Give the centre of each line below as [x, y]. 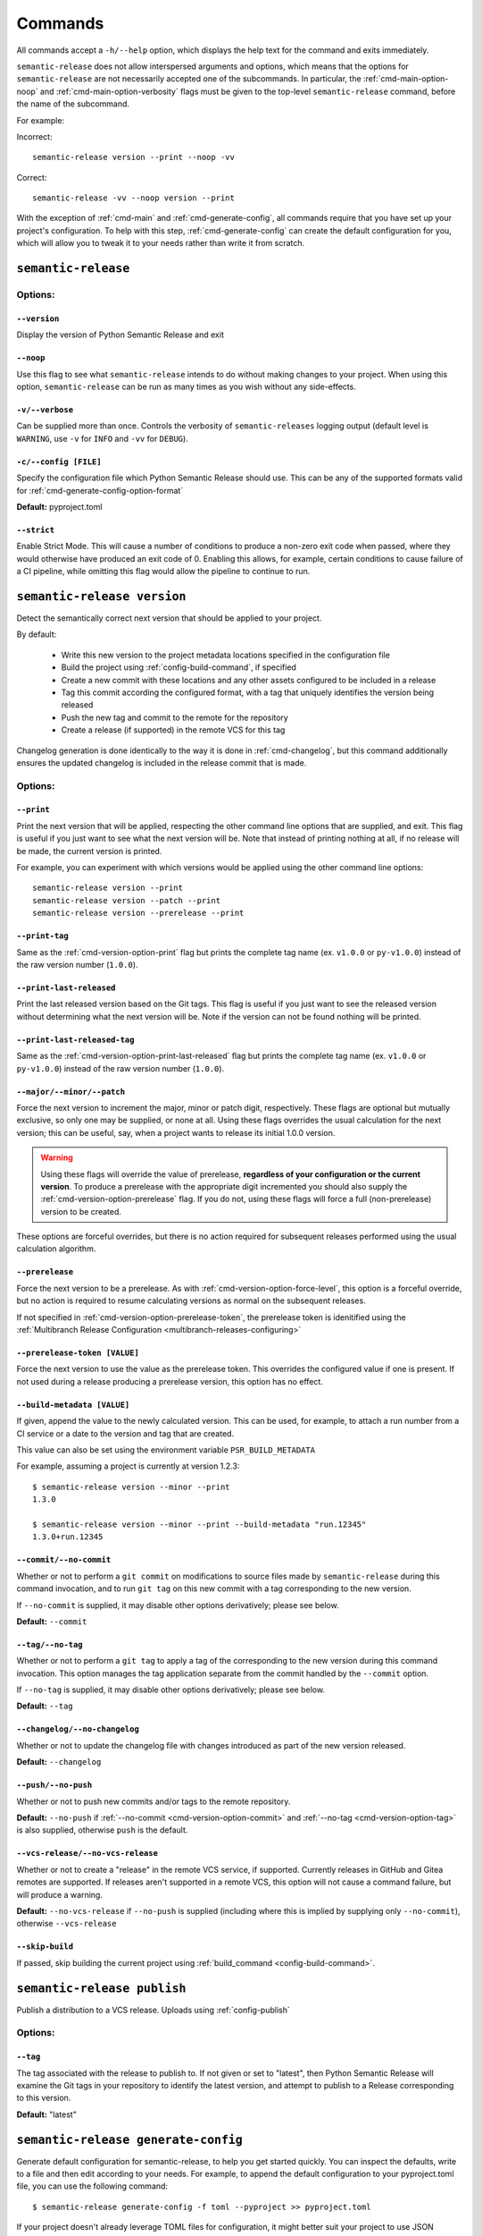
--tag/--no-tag [50, 1644]
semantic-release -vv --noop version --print [134, 198]
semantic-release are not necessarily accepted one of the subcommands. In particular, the [189, 79]
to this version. [44, 2098]
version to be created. [81, 1211]
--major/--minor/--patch [71, 1092]
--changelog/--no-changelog [78, 1729]
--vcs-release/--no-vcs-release [87, 1853]
